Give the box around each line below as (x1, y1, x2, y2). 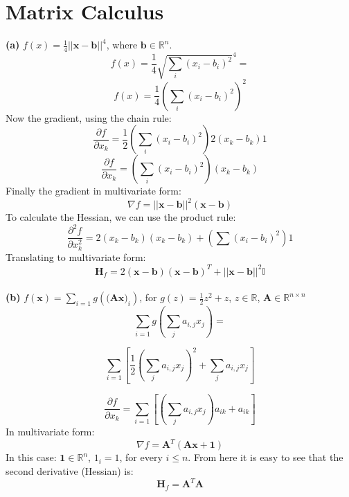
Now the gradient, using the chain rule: (6, 110, 172, 125)
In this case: (6, 450, 57, 464)
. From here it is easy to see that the (188, 450, 343, 464)
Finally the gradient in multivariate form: (6, 183, 181, 198)
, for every (119, 450, 163, 464)
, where (106, 37, 138, 52)
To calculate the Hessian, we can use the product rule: (6, 210, 236, 224)
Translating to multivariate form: (6, 250, 146, 264)
